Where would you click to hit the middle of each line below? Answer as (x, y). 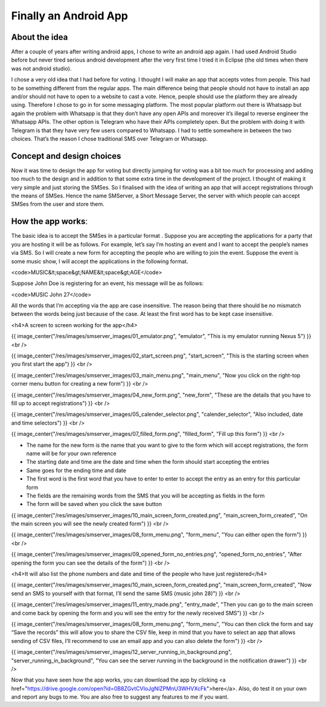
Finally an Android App (69, 16)
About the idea (40, 37)
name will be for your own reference (72, 453)
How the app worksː (50, 221)
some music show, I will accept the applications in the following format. (100, 261)
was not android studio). (41, 68)
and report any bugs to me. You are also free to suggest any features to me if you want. (120, 697)
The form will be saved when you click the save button (94, 504)
